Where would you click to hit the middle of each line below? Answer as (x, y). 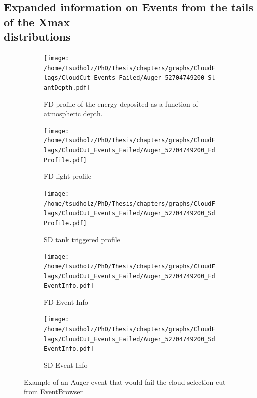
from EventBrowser (54, 391)
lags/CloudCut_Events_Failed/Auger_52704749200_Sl (129, 78)
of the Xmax (37, 22)
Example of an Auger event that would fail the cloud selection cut (125, 381)
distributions (37, 37)
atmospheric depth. (73, 113)
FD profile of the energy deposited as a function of (121, 103)
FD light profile (67, 176)
